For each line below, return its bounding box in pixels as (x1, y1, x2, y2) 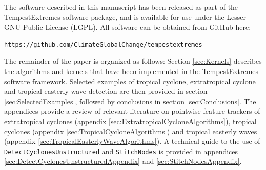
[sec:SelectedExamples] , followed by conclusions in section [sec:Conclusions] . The (4, 95, 256, 106)
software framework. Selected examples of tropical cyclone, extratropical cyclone (4, 76, 256, 86)
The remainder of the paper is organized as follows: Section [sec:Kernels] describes (4, 56, 262, 66)
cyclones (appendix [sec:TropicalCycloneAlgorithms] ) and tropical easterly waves (4, 126, 257, 136)
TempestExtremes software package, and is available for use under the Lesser (4, 11, 247, 22)
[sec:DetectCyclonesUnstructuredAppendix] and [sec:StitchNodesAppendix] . (4, 156, 242, 166)
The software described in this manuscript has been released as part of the (4, 2, 238, 12)
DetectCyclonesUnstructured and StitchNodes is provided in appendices (4, 145, 238, 156)
